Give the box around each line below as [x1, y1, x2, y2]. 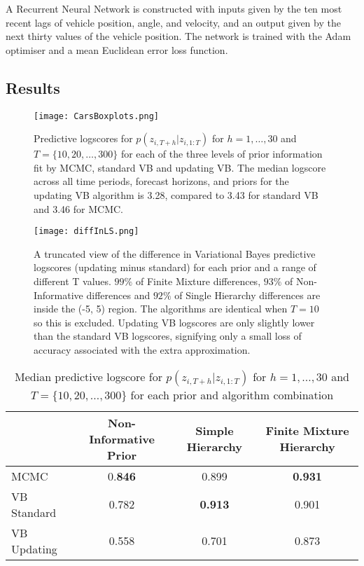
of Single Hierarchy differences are [174, 287, 321, 302]
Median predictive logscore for [15, 368, 162, 385]
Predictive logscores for [34, 131, 133, 146]
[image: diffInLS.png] [34, 226, 139, 237]
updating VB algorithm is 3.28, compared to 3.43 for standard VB [34, 188, 318, 202]
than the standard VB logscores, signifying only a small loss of [34, 329, 302, 343]
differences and [86, 287, 150, 302]
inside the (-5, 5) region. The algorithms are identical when [34, 301, 288, 316]
